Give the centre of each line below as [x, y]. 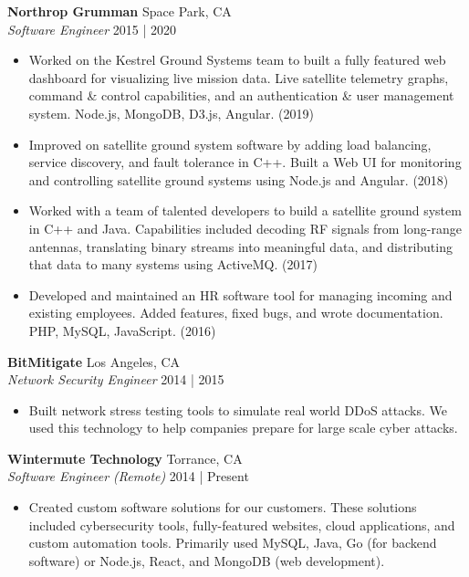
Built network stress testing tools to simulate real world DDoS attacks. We [238, 409]
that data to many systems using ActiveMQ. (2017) [173, 264]
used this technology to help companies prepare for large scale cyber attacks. [243, 428]
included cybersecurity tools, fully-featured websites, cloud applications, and [242, 525]
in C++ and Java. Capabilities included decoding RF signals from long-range [245, 228]
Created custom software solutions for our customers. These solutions [223, 507]
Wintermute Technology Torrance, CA [125, 458]
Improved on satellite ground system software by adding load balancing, [230, 144]
